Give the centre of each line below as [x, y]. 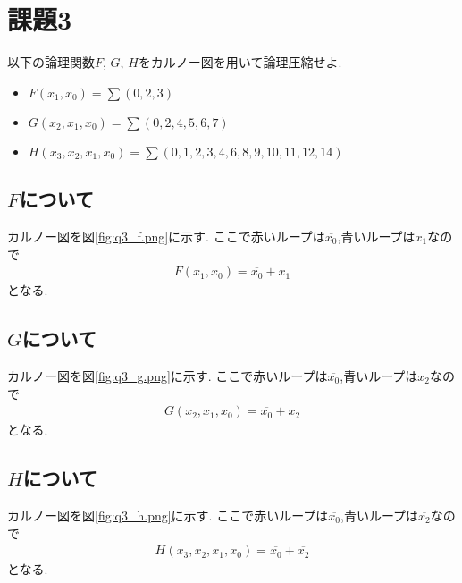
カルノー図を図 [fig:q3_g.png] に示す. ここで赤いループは [168, 375]
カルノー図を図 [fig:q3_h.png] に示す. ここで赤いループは [168, 515]
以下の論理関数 [51, 62]
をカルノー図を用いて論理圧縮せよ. [240, 62]
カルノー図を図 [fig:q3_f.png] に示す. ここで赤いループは [166, 236]
